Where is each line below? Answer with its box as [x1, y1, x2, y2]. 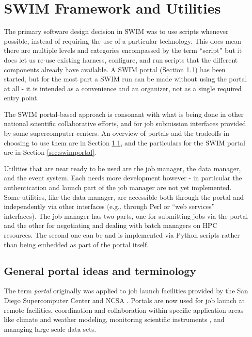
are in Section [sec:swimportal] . [4, 147, 96, 157]
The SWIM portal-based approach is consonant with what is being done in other [4, 109, 244, 119]
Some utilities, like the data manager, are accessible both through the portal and [4, 192, 244, 202]
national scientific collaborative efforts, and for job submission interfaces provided [4, 118, 246, 128]
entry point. [4, 93, 39, 103]
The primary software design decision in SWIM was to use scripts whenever [4, 26, 229, 36]
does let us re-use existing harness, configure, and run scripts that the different [4, 54, 238, 64]
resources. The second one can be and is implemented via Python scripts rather [4, 230, 240, 240]
